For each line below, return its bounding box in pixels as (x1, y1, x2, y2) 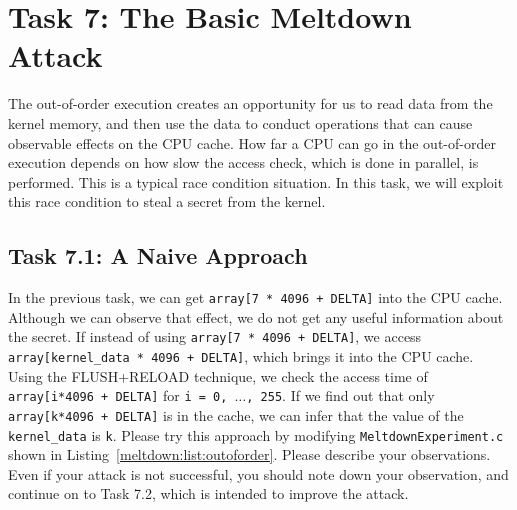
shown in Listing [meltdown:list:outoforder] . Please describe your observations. (8, 444, 491, 465)
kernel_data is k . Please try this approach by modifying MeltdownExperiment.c (8, 424, 504, 445)
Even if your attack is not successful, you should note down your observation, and (8, 463, 509, 484)
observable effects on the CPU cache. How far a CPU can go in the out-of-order (8, 132, 496, 153)
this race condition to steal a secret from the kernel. (8, 191, 326, 212)
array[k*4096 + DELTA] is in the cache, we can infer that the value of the (8, 404, 464, 425)
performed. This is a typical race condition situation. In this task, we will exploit (8, 171, 504, 192)
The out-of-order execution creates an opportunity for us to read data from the (8, 93, 493, 114)
